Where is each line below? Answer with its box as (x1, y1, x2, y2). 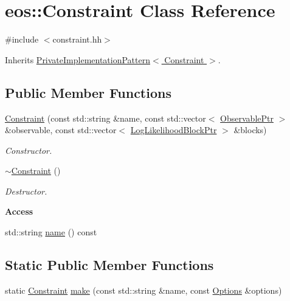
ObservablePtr (220, 111, 274, 124)
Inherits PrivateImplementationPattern (5, 53, 150, 66)
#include (5, 33, 39, 46)
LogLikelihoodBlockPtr (130, 123, 217, 136)
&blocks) (233, 123, 267, 136)
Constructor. (5, 144, 52, 156)
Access (5, 205, 33, 218)
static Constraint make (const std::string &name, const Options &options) (5, 283, 282, 296)
